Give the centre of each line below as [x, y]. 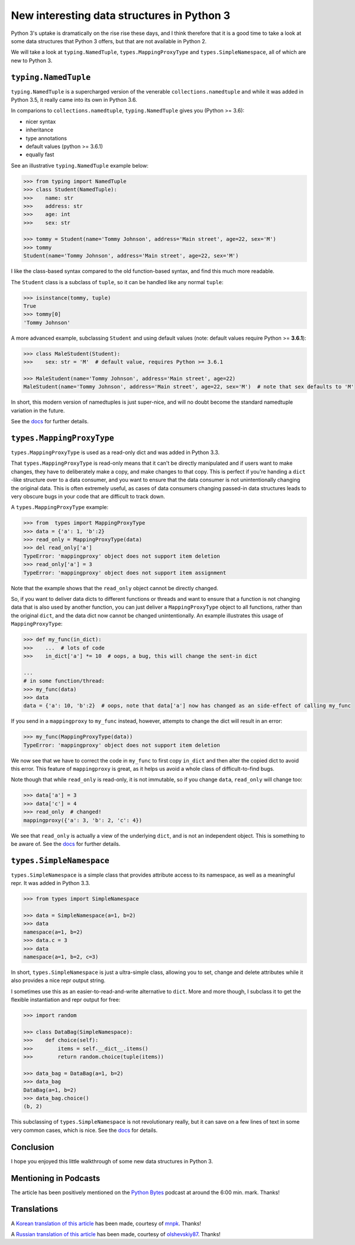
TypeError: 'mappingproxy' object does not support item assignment [125, 572]
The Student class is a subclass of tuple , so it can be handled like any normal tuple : [117, 282]
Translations [35, 1209]
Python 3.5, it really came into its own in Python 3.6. [74, 100]
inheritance [39, 130]
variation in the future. [38, 410]
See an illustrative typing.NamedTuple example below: [80, 165]
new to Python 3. [32, 60]
